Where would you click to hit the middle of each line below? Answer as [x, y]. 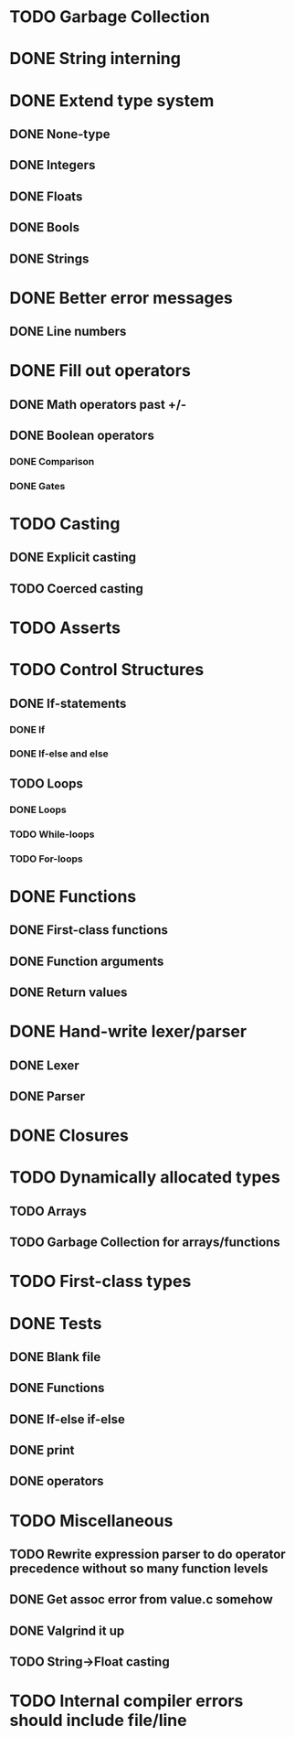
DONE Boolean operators [82, 436]
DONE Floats [46, 196]
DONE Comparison [52, 461]
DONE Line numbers [68, 332]
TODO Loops [47, 783]
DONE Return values [68, 992]
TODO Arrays [48, 1211]
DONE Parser [47, 1096]
